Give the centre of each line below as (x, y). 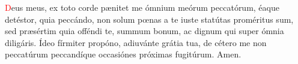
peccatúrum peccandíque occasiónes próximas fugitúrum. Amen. (123, 54)
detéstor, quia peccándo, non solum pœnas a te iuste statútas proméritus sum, (149, 19)
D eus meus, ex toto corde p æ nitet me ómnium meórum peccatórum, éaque (142, 7)
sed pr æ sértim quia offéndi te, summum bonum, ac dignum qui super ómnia (144, 31)
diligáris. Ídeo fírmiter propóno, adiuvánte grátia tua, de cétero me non (136, 42)
